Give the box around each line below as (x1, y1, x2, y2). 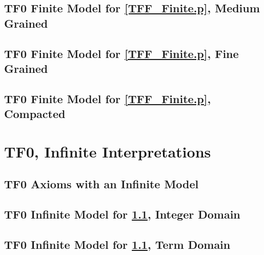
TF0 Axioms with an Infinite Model (4, 176, 199, 192)
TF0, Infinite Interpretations (4, 141, 211, 162)
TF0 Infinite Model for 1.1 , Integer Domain (4, 206, 240, 222)
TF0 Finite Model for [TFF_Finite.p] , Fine (4, 45, 239, 61)
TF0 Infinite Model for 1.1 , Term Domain (4, 236, 231, 252)
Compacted (4, 106, 66, 122)
